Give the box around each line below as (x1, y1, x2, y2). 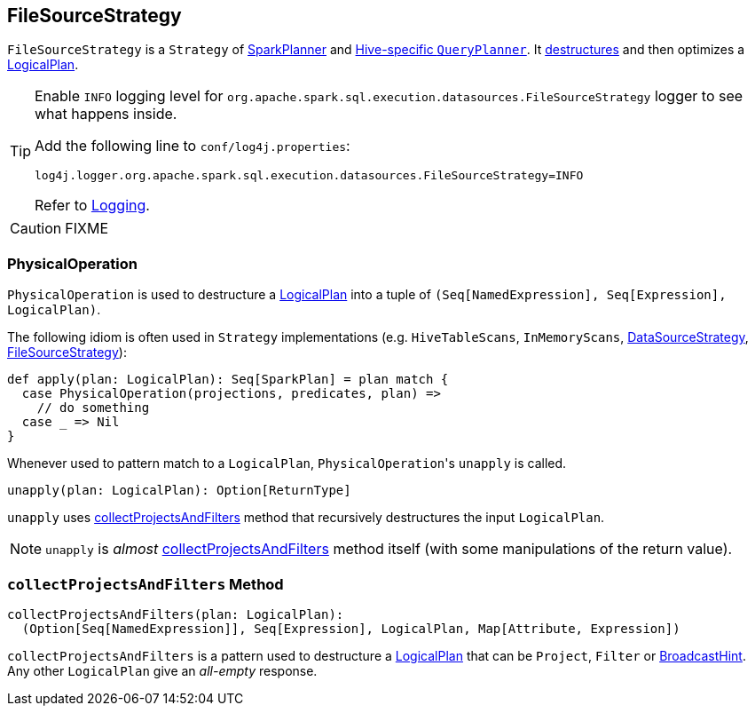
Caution (10, 219, 62, 238)
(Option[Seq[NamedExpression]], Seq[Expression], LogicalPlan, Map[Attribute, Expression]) (21, 621, 680, 636)
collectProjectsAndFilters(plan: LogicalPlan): (7, 606, 344, 622)
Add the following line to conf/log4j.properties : (35, 137, 350, 155)
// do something (36, 400, 150, 416)
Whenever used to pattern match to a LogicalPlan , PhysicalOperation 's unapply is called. (7, 456, 567, 471)
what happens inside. (35, 105, 177, 123)
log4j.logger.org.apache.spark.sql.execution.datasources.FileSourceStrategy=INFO (35, 169, 584, 183)
